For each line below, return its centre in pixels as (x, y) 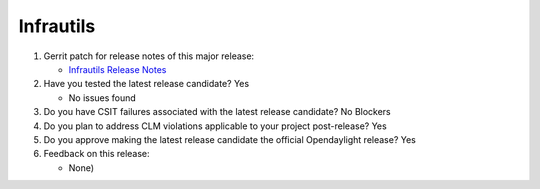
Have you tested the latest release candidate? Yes (146, 84)
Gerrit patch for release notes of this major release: (149, 56)
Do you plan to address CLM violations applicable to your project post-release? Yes (215, 126)
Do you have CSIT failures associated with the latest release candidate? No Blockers (217, 112)
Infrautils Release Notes (117, 69)
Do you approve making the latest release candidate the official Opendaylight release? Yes (230, 139)
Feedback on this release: (96, 154)
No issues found (102, 97)
